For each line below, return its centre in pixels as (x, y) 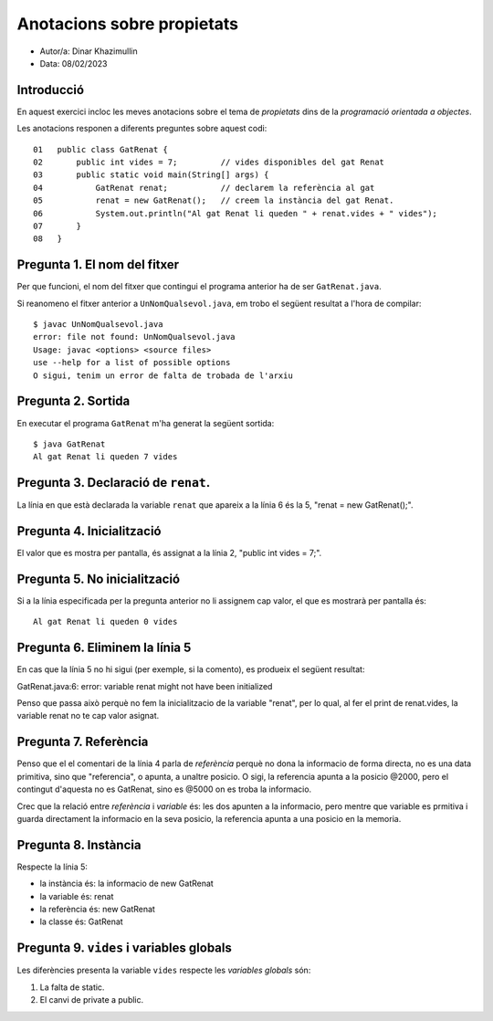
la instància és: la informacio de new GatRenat (126, 884)
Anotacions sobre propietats (128, 24)
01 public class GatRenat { (101, 149)
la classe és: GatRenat (81, 921)
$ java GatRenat (69, 444)
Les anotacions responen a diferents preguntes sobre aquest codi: (142, 129)
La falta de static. (72, 987)
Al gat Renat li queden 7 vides (105, 457)
